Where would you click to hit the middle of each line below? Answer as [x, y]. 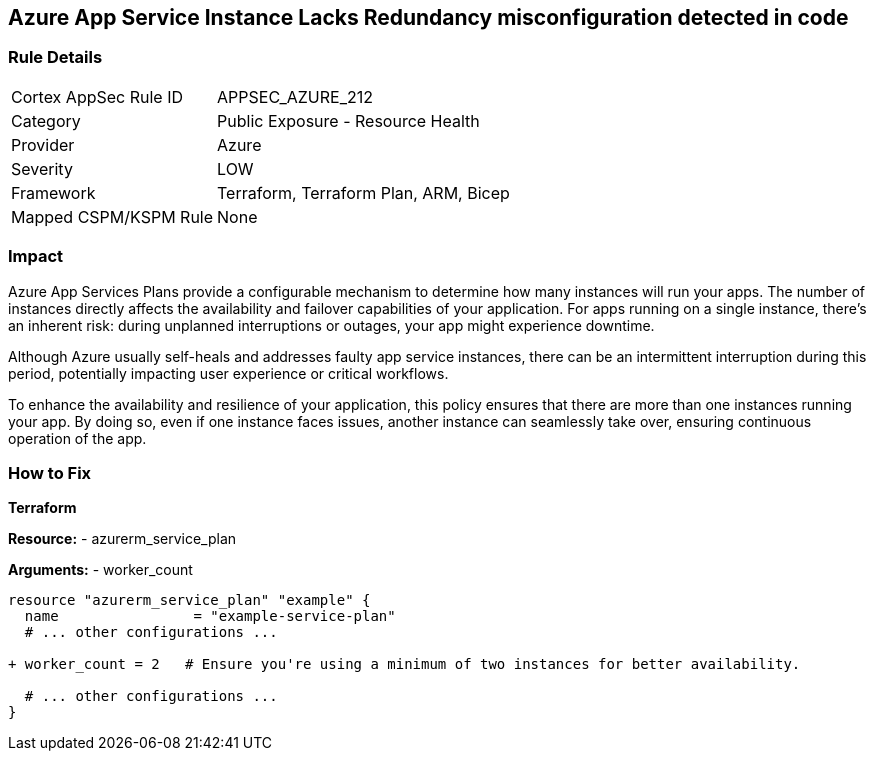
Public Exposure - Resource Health [348, 120]
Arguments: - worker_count [100, 570]
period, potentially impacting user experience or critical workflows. [228, 373]
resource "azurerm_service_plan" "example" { [189, 600]
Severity [42, 168]
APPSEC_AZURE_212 [295, 96]
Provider [43, 144]
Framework [53, 192]
